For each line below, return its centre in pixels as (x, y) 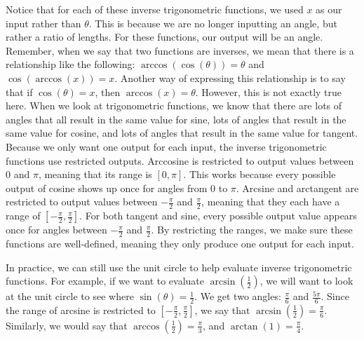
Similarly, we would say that (67, 325)
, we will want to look (306, 281)
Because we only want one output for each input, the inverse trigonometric (166, 146)
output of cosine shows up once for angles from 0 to (117, 188)
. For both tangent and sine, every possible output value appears (218, 216)
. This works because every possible (259, 174)
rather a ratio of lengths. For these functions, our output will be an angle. (164, 37)
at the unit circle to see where (70, 296)
